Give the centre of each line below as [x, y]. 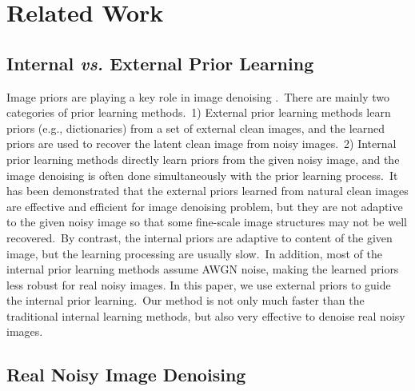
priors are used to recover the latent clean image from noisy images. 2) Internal [202, 144]
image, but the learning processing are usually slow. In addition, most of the [194, 253]
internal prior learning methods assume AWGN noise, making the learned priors [203, 269]
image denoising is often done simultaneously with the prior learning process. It [202, 175]
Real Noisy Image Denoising [126, 375]
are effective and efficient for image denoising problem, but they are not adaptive [205, 206]
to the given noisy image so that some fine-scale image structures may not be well [207, 222]
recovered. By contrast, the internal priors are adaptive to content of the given [200, 237]
